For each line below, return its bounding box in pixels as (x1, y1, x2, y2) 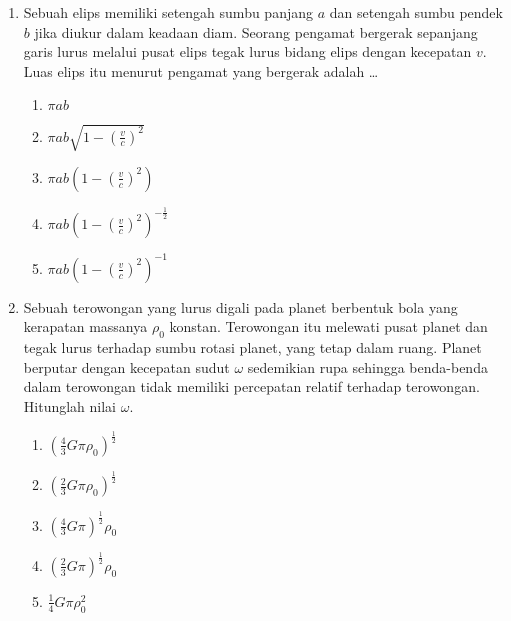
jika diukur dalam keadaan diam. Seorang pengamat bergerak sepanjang (34, 21, 478, 42)
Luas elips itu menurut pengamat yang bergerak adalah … (23, 60, 379, 81)
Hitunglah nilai (23, 395, 117, 416)
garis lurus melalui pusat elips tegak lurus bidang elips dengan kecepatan (23, 41, 472, 62)
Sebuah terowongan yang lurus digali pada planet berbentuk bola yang (23, 296, 458, 317)
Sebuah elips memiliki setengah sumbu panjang (23, 2, 313, 22)
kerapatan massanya (23, 316, 148, 337)
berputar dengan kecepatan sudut (23, 356, 230, 377)
